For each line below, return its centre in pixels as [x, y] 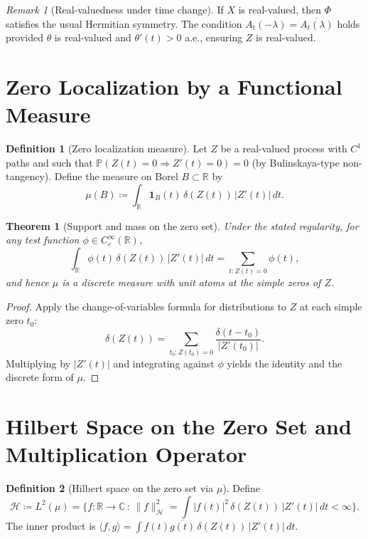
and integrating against [164, 363]
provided [25, 37]
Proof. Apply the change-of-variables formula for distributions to [146, 306]
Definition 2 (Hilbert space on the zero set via [110, 488]
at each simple [331, 306]
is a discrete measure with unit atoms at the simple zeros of [191, 282]
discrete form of [40, 377]
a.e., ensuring [214, 37]
